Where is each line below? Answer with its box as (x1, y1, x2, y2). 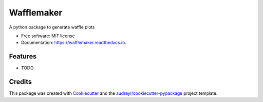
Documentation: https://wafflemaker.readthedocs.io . (21, 40, 127, 45)
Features (9, 52, 37, 60)
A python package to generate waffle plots (9, 24, 95, 30)
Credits (9, 78, 32, 86)
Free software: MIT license (21, 33, 75, 39)
